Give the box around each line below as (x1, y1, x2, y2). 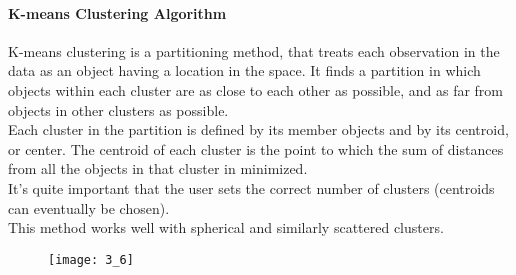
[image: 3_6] (48, 252, 134, 267)
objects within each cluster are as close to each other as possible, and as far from (8, 79, 504, 100)
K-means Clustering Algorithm (8, 2, 227, 23)
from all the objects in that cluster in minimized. (8, 158, 308, 179)
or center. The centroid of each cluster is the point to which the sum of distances (8, 138, 504, 159)
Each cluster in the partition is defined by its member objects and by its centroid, (8, 119, 509, 140)
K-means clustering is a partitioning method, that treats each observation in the (8, 40, 500, 61)
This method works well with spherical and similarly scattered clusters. (8, 217, 444, 238)
